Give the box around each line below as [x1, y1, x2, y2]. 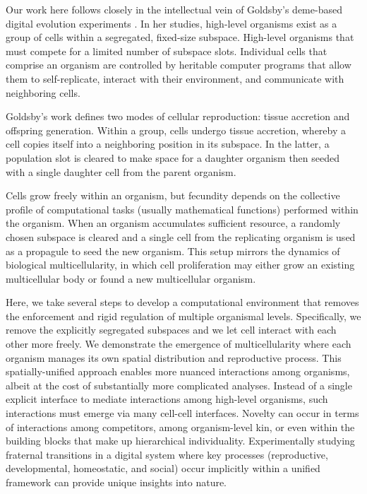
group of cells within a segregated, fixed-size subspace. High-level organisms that [6, 30, 354, 45]
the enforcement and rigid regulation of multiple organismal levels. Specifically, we [6, 308, 361, 323]
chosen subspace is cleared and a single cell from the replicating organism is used [6, 229, 356, 244]
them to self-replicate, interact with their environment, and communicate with [6, 71, 344, 86]
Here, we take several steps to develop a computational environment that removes [6, 295, 359, 310]
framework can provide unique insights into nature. [6, 475, 227, 489]
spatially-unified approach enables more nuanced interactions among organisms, [6, 364, 350, 379]
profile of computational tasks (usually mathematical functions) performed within [6, 201, 359, 216]
